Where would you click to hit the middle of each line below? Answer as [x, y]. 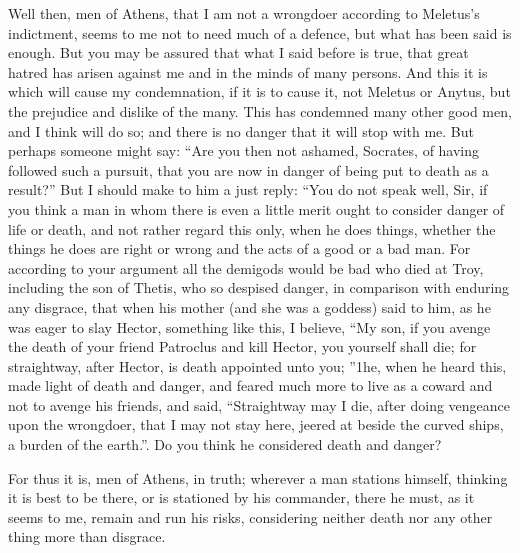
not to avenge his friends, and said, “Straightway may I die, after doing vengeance [259, 404]
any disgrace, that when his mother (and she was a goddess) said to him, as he [249, 306]
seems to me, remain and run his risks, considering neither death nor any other [250, 516]
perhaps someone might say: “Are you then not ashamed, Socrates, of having [244, 150]
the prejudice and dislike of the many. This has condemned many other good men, [260, 110]
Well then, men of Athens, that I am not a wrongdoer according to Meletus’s [244, 13]
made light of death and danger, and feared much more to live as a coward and [250, 385]
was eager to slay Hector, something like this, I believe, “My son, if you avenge [249, 326]
